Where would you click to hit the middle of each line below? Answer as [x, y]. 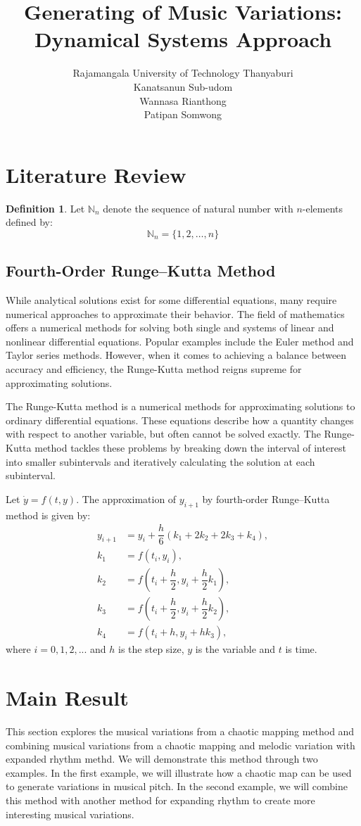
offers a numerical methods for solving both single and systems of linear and [170, 328]
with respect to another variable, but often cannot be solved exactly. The [163, 434]
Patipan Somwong [183, 114]
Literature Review [96, 174]
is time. [301, 649]
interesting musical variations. [70, 814]
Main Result [67, 698]
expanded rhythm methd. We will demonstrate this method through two [162, 759]
